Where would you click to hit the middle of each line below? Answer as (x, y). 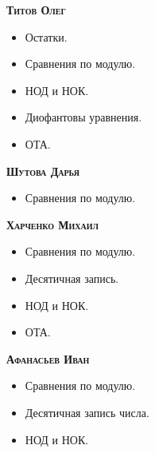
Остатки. (46, 36)
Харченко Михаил (53, 224)
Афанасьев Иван (48, 358)
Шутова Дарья (43, 171)
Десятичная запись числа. (87, 412)
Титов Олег (36, 10)
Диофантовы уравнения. (83, 117)
